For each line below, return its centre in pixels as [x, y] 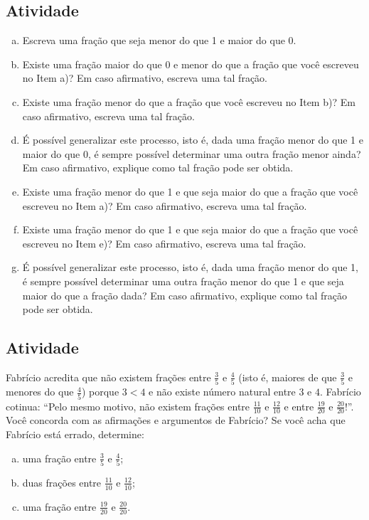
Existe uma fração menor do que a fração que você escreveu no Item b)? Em [189, 101]
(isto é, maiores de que [288, 377]
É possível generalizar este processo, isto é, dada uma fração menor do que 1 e [193, 140]
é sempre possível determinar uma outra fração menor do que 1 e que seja [183, 281]
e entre [299, 406]
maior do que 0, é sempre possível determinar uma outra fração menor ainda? [192, 153]
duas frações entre [62, 482]
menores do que [40, 392]
